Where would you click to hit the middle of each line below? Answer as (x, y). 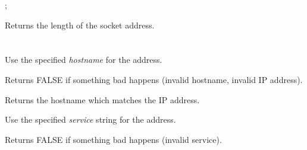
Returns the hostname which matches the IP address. (102, 99)
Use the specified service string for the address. (90, 119)
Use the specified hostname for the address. (84, 60)
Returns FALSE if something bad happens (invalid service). (113, 139)
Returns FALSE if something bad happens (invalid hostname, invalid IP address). (154, 79)
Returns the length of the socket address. (80, 25)
